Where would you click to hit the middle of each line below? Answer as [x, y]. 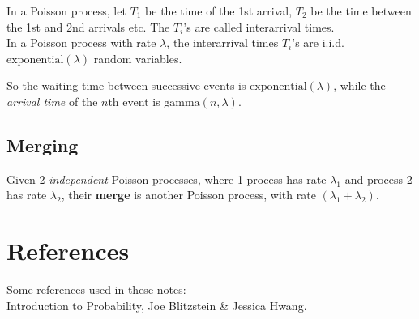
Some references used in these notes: [96, 289]
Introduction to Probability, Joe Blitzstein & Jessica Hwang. [157, 305]
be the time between [361, 11]
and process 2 [378, 179]
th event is [134, 101]
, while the [359, 85]
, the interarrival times [222, 43]
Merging [43, 145]
